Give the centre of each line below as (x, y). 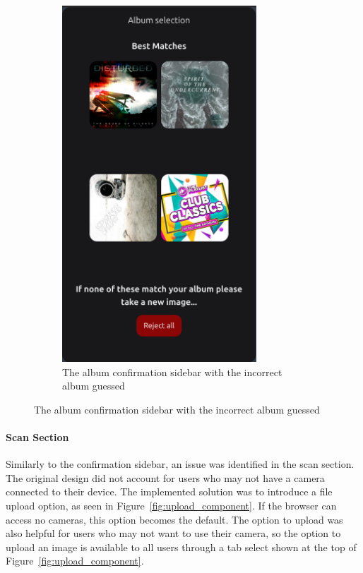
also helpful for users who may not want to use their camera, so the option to (173, 533)
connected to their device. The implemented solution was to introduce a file (169, 491)
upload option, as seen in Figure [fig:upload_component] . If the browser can (171, 505)
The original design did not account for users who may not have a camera (165, 477)
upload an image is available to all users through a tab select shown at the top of (181, 547)
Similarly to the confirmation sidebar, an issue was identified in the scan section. (180, 464)
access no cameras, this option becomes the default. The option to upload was (174, 519)
